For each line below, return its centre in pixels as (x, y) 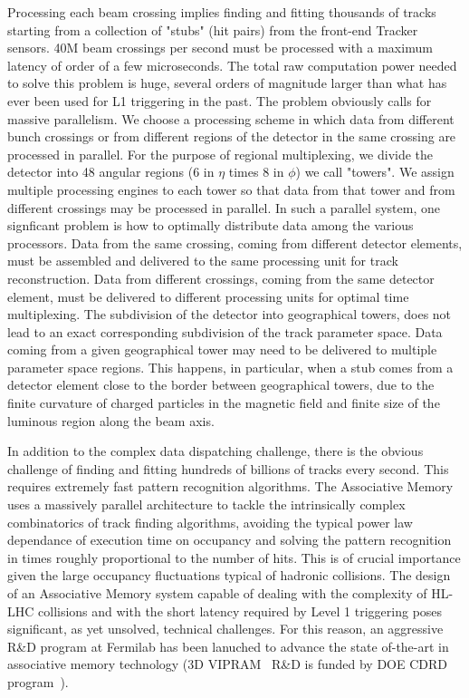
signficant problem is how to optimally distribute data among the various (211, 225)
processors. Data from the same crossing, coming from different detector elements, (235, 242)
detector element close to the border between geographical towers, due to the (221, 385)
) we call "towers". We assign (375, 172)
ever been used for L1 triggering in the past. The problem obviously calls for (220, 100)
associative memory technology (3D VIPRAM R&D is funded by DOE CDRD (227, 664)
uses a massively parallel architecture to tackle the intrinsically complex (206, 504)
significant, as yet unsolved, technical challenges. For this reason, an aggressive (225, 629)
